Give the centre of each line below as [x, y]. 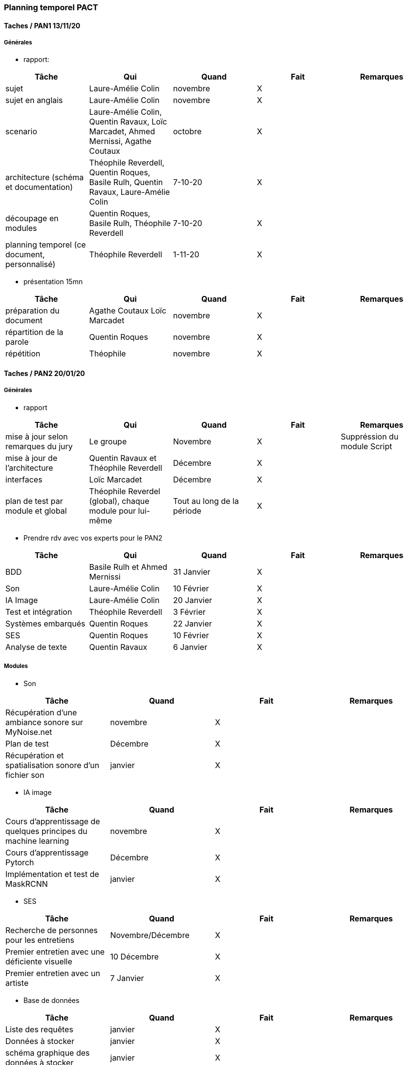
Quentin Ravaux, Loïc [128, 122]
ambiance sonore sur [44, 722]
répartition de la [34, 332]
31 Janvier [192, 572]
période [187, 511]
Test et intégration [39, 612]
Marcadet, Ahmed [122, 132]
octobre [187, 132]
